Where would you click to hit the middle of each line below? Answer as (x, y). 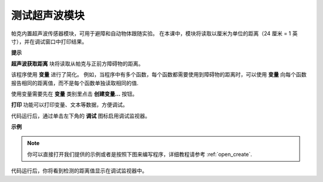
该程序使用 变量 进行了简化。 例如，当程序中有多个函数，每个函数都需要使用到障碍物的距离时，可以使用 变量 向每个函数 (159, 75)
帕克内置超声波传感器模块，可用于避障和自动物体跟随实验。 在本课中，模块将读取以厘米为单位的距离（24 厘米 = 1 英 (155, 33)
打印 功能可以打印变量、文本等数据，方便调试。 (69, 105)
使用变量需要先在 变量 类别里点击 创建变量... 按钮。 (74, 94)
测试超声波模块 (48, 16)
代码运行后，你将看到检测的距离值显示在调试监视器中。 (79, 171)
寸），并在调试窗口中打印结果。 (49, 41)
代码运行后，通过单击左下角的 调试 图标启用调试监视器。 (81, 116)
